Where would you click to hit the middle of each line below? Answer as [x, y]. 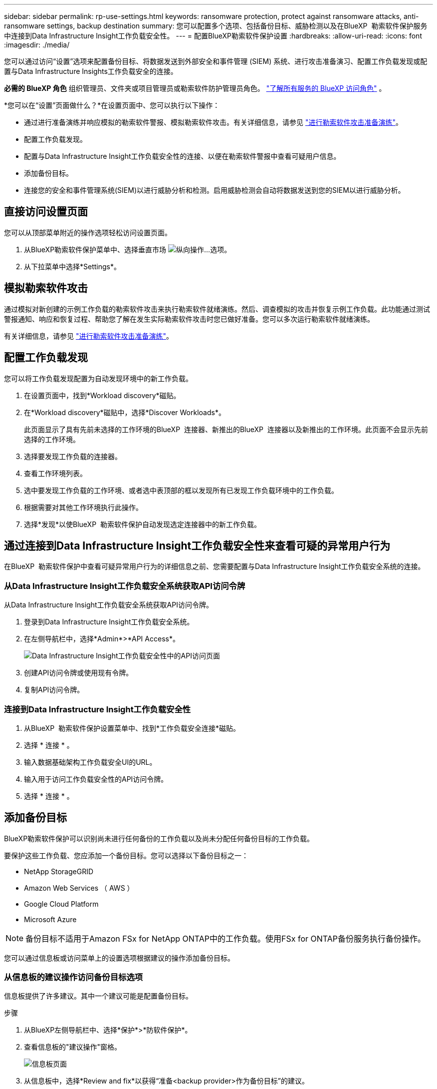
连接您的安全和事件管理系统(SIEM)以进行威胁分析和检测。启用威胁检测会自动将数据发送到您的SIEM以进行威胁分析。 [215, 190]
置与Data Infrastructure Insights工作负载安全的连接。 [91, 71]
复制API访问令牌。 [54, 690]
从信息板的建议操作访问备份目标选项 [74, 977]
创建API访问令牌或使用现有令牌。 [79, 673]
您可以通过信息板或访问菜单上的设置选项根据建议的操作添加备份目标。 [119, 958]
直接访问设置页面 [46, 212]
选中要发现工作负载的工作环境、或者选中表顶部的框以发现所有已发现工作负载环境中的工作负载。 [181, 490]
